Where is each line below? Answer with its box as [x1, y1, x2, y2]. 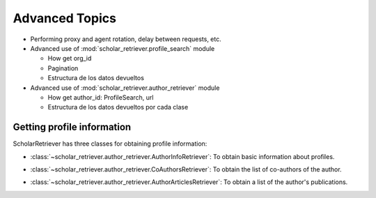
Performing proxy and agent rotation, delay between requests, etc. [30, 35, 222, 43]
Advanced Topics [13, 10, 116, 26]
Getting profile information [13, 121, 132, 133]
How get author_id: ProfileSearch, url [47, 93, 154, 101]
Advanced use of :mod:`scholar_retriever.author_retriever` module [30, 84, 220, 92]
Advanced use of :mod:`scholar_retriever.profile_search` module [30, 44, 215, 52]
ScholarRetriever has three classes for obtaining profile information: [13, 139, 207, 148]
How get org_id [47, 54, 92, 63]
